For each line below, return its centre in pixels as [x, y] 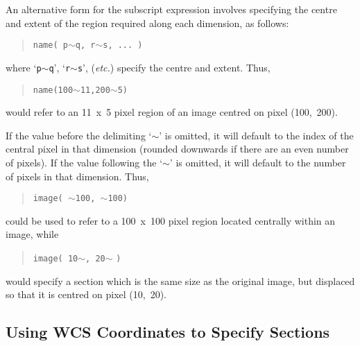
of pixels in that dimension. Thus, [77, 176]
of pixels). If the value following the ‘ [84, 162]
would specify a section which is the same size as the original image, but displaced [180, 280]
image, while [32, 234]
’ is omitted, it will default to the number [258, 162]
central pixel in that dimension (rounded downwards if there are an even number [177, 149]
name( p [50, 45]
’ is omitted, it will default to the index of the [256, 135]
